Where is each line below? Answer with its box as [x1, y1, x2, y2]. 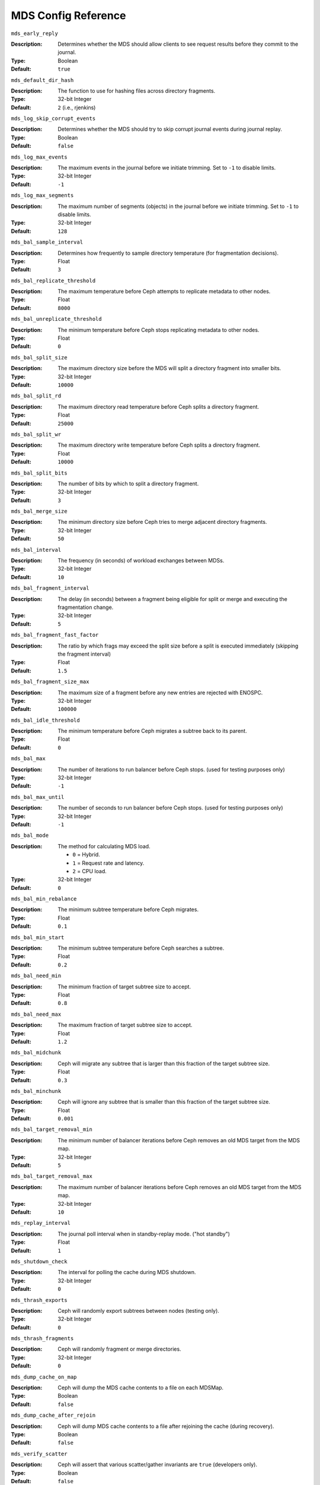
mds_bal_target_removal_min [11, 1126, 93, 1133]
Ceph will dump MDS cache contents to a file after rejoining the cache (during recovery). [57, 1423, 274, 1430]
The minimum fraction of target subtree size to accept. [57, 983, 191, 990]
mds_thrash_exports [11, 1297, 68, 1303]
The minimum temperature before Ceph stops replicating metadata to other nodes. [57, 326, 260, 333]
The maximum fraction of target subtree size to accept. [57, 1022, 193, 1029]
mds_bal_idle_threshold [11, 716, 80, 723]
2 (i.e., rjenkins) [57, 104, 96, 111]
